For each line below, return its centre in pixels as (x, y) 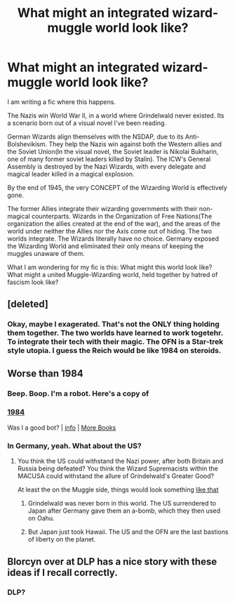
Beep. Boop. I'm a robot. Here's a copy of (78, 393)
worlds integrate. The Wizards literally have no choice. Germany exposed (113, 238)
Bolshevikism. (27, 144)
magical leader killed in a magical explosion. (71, 174)
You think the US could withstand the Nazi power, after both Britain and (120, 461)
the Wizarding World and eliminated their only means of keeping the (106, 246)
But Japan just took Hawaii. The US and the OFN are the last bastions (128, 532)
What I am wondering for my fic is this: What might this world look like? (110, 267)
